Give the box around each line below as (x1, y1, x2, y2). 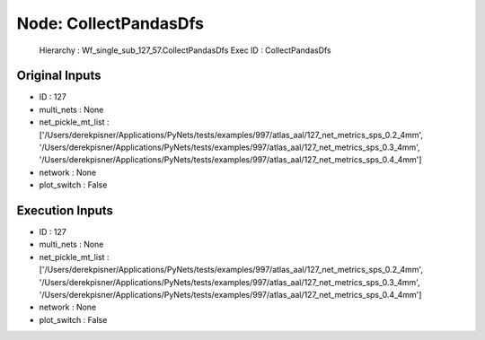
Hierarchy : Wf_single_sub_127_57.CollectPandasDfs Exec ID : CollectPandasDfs (39, 45, 331, 56)
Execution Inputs (16, 203, 114, 218)
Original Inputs (16, 68, 101, 83)
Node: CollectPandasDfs (16, 13, 204, 33)
